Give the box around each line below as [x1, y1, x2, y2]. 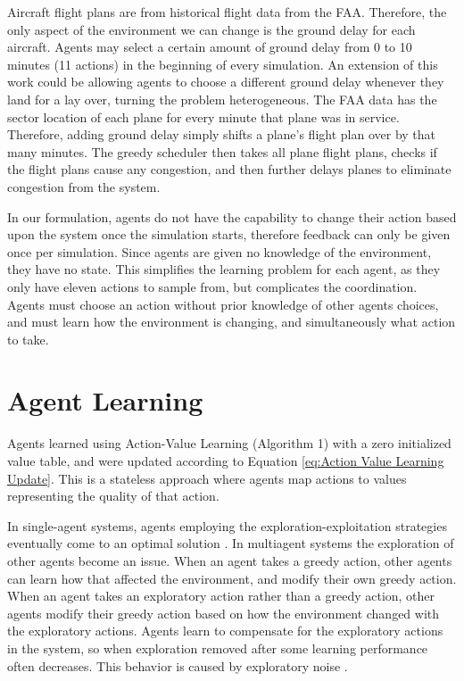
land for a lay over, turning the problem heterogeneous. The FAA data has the [7, 89, 437, 108]
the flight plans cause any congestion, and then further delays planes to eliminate [7, 160, 452, 179]
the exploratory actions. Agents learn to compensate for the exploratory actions [7, 621, 443, 640]
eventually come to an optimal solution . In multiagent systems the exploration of [7, 534, 454, 552]
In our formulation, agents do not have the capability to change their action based [7, 207, 457, 226]
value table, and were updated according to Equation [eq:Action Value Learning [7, 452, 444, 469]
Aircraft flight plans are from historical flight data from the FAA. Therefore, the [7, 3, 447, 21]
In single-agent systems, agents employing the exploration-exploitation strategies [7, 516, 447, 535]
